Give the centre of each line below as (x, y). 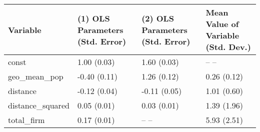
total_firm (26, 120)
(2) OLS (158, 18)
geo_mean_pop (36, 76)
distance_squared (39, 105)
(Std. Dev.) (228, 47)
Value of (222, 24)
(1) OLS (93, 18)
